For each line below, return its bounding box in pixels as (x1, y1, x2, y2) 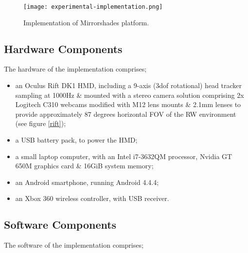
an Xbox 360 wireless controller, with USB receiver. (15, 193, 169, 203)
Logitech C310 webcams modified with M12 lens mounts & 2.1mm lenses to (15, 99, 241, 109)
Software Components (4, 217, 117, 232)
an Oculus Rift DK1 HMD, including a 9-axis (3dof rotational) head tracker (15, 80, 242, 90)
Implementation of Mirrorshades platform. (23, 17, 149, 27)
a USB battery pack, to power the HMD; (15, 135, 138, 145)
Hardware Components (4, 41, 123, 56)
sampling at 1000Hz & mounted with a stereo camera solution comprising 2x (15, 90, 244, 100)
